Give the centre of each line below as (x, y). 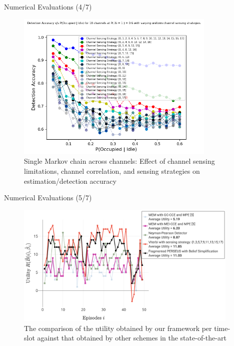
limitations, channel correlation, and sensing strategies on (112, 171)
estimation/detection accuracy (70, 181)
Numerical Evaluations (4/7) (48, 7)
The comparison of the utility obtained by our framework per (118, 328)
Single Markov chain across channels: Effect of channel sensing (119, 161)
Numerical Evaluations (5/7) (48, 198)
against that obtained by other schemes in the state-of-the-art (132, 338)
